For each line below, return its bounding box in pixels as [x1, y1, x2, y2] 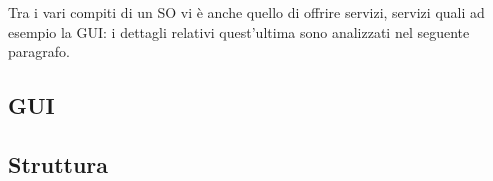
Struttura [8, 148, 109, 179]
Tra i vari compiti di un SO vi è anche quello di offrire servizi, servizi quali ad [8, 2, 485, 22]
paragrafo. [8, 41, 70, 62]
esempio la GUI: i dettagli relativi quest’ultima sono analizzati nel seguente [8, 21, 470, 42]
